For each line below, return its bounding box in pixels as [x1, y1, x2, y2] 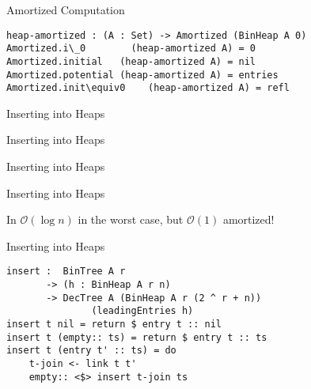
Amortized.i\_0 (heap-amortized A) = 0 [6, 43, 256, 55]
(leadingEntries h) [91, 305, 194, 317]
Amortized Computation [6, 2, 125, 17]
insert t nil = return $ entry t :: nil [6, 319, 222, 330]
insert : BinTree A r [6, 266, 126, 278]
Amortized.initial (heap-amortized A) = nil [6, 55, 256, 67]
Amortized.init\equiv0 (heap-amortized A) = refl [6, 82, 290, 94]
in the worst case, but [78, 211, 184, 228]
